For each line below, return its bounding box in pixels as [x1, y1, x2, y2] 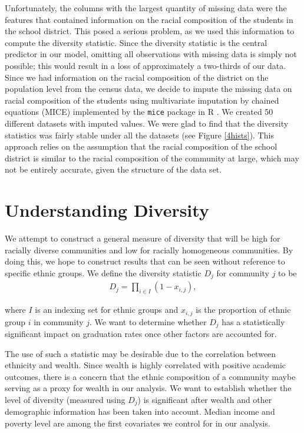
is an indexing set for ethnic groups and [35, 303, 179, 316]
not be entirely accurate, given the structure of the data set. [5, 163, 222, 176]
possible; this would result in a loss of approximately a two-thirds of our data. [5, 59, 286, 71]
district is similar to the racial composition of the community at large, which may [5, 151, 299, 164]
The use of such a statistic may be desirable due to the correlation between [5, 347, 276, 359]
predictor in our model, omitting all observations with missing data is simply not [5, 48, 297, 60]
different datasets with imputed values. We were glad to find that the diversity [5, 117, 289, 129]
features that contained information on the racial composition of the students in [5, 13, 293, 25]
